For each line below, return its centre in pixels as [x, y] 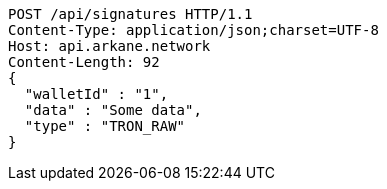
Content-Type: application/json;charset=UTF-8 [193, 30]
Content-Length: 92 [84, 62]
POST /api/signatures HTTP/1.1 [130, 14]
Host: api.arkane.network [109, 46]
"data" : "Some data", [113, 110]
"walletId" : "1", [96, 94]
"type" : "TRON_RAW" [105, 126]
